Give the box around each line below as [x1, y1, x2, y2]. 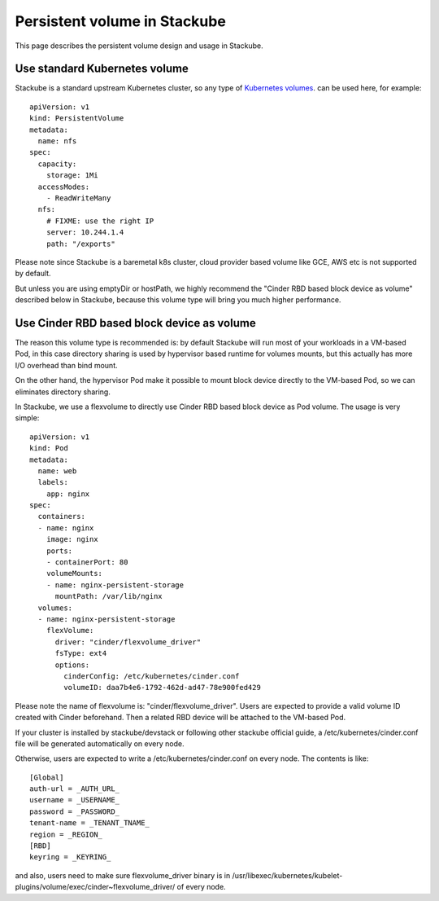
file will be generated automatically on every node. [15, 738, 185, 749]
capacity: [37, 159, 77, 169]
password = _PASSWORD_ [29, 807, 120, 816]
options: [54, 660, 90, 670]
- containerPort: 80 [46, 558, 128, 567]
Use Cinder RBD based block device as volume [15, 316, 256, 330]
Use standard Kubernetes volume [15, 62, 189, 76]
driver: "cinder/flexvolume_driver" [54, 637, 202, 647]
